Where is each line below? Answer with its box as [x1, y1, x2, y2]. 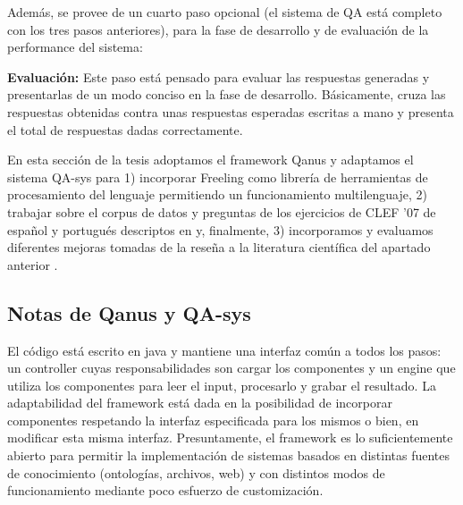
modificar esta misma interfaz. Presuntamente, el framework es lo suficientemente [7, 428, 453, 447]
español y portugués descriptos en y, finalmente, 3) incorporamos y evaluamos [7, 220, 434, 239]
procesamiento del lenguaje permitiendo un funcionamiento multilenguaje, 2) [7, 185, 427, 204]
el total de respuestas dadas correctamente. [7, 120, 243, 139]
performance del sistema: [7, 38, 143, 56]
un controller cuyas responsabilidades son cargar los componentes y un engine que [7, 358, 456, 377]
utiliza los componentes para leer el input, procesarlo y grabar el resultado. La [7, 375, 436, 394]
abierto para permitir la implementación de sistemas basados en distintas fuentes [7, 446, 450, 465]
